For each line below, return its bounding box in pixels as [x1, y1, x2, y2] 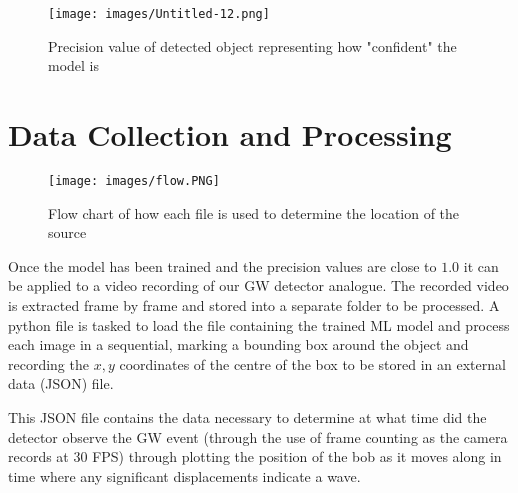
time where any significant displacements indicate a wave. [8, 465, 361, 486]
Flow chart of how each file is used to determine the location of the [48, 202, 460, 223]
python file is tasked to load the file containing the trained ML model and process [8, 314, 510, 335]
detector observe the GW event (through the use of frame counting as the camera [8, 426, 508, 447]
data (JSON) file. [8, 373, 114, 394]
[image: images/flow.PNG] [48, 173, 220, 188]
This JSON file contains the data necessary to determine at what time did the [8, 406, 487, 427]
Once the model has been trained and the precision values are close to [8, 255, 437, 276]
